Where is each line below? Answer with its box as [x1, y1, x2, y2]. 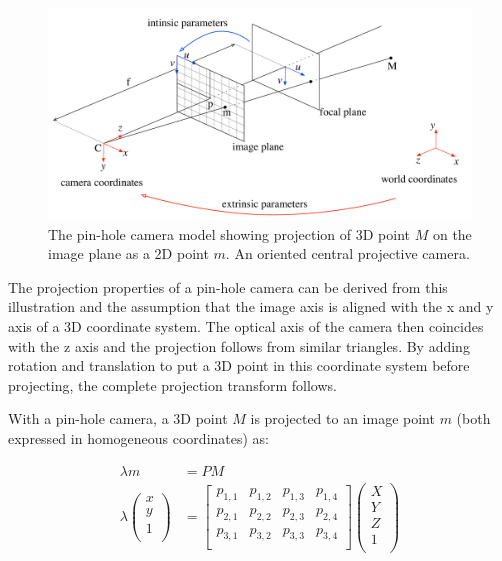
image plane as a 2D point [48, 243, 209, 264]
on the [432, 223, 472, 244]
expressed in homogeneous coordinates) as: [8, 427, 270, 448]
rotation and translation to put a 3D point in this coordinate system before [8, 355, 470, 376]
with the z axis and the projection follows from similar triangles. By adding [8, 335, 470, 356]
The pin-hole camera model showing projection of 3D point [48, 223, 411, 244]
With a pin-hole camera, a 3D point [8, 408, 228, 429]
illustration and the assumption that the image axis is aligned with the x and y [8, 296, 494, 317]
